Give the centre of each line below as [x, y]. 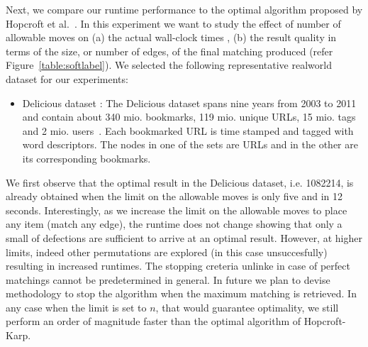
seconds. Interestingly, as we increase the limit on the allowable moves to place [177, 210]
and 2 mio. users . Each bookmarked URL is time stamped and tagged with [188, 130]
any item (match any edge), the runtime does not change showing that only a [174, 224]
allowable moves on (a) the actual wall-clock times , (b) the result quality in [171, 37]
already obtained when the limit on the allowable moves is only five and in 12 [174, 196]
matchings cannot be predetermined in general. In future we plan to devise [168, 279]
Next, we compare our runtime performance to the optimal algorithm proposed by [184, 9]
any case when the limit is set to [76, 307]
